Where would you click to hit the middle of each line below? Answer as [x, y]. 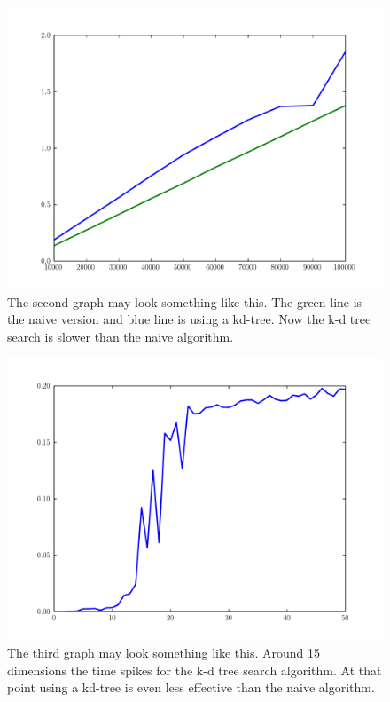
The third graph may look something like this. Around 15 [164, 652]
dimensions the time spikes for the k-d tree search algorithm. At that [195, 670]
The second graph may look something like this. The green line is [185, 301]
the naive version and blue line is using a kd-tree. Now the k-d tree [189, 319]
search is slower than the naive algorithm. [121, 336]
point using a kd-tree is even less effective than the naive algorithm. [191, 687]
